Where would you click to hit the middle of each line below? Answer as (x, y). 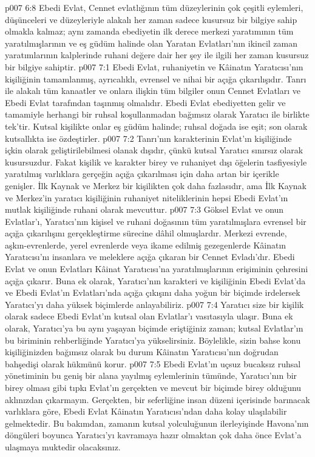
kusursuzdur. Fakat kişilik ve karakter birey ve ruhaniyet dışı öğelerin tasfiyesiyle (156, 162)
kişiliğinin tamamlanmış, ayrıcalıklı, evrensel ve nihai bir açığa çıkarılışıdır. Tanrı (156, 78)
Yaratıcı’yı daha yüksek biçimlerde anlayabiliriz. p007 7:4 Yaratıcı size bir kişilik (154, 304)
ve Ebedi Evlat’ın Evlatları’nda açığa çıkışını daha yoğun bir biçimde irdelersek (153, 292)
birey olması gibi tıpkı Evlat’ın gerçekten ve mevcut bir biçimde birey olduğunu (153, 387)
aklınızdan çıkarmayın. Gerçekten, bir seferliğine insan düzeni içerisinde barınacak (157, 399)
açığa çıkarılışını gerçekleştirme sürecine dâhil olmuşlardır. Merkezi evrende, (146, 233)
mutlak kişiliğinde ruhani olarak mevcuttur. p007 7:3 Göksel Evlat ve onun (144, 209)
